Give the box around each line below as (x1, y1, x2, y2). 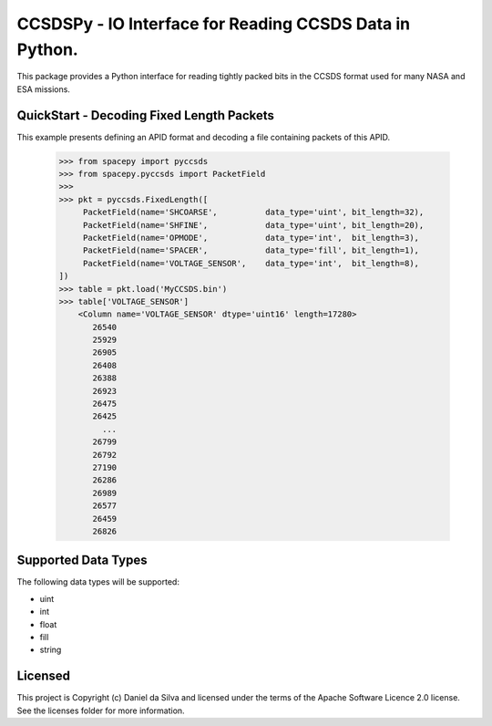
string (39, 644, 62, 656)
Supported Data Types (16, 553, 148, 568)
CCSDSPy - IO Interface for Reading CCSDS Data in (16, 14, 410, 34)
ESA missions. (16, 83, 70, 95)
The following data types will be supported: (16, 576, 179, 587)
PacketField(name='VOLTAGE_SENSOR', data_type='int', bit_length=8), (82, 258, 419, 268)
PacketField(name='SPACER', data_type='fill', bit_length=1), (82, 245, 419, 255)
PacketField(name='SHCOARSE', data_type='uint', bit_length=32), (82, 207, 425, 218)
